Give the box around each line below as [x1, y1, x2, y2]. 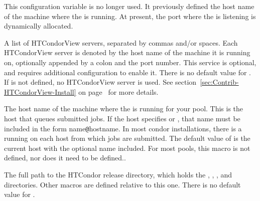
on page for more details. [78, 86, 159, 97]
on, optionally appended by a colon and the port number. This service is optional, [4, 57, 256, 67]
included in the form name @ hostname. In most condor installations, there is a [4, 123, 242, 133]
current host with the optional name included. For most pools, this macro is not [4, 142, 250, 153]
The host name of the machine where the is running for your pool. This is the [4, 103, 243, 114]
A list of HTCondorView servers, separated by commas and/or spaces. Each [4, 37, 238, 48]
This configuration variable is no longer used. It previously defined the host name [4, 1, 254, 11]
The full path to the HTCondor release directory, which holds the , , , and [4, 169, 232, 179]
